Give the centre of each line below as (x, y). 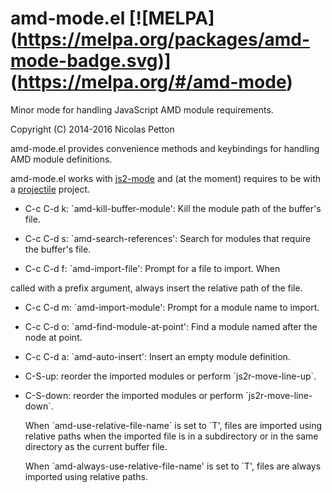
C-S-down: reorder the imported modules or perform (134, 395)
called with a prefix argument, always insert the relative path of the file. (156, 288)
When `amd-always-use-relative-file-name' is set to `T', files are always (173, 466)
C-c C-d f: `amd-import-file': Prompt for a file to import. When (152, 268)
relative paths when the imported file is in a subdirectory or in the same (171, 436)
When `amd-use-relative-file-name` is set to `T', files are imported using (173, 425)
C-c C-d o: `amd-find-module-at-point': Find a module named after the (171, 326)
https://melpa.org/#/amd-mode (152, 82)
